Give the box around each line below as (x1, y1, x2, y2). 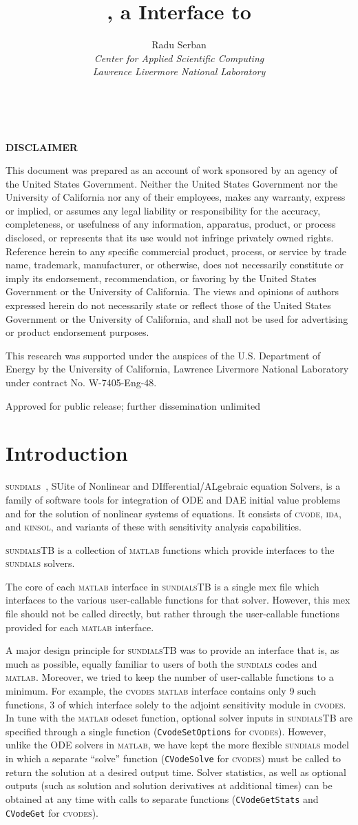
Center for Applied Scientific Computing (94, 50, 264, 65)
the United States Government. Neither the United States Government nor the (6, 176, 338, 190)
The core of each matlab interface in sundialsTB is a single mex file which (6, 579, 319, 593)
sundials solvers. (6, 556, 75, 570)
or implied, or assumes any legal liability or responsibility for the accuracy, (6, 203, 321, 217)
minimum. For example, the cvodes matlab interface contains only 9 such (6, 684, 316, 698)
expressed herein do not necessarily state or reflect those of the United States (6, 298, 331, 312)
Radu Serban (151, 37, 207, 52)
